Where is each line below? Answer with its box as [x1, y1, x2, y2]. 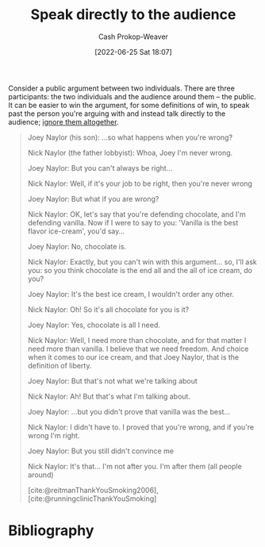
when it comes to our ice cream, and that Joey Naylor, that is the [27, 352, 240, 362]
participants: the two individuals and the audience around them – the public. [8, 91, 256, 101]
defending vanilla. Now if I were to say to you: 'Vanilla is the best [27, 218, 239, 227]
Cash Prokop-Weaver [98, 32, 169, 41]
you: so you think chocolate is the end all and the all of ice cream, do [27, 265, 252, 275]
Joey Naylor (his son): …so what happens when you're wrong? [27, 133, 232, 142]
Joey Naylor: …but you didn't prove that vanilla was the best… [27, 406, 231, 416]
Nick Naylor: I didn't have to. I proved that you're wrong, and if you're [27, 422, 255, 432]
